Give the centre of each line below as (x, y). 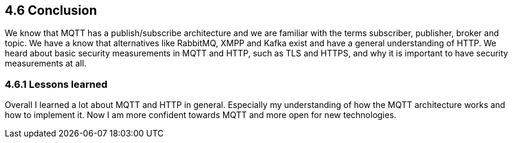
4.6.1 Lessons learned (56, 84)
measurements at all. (46, 63)
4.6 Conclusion (51, 10)
